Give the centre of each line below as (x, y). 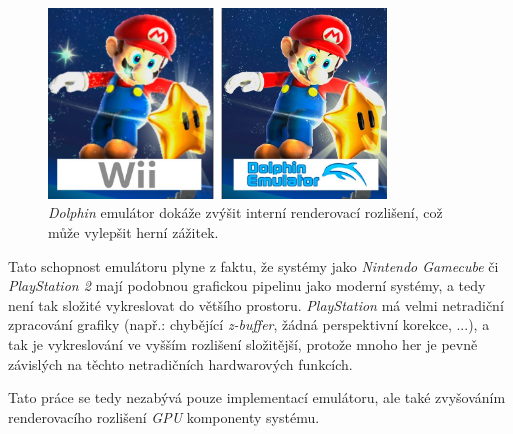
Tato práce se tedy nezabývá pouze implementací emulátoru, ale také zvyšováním (257, 397)
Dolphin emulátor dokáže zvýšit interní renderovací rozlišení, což (245, 212)
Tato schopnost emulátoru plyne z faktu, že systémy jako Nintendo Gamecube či (253, 265)
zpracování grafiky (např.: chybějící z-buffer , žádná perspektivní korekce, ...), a (249, 324)
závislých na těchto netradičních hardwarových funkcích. (180, 363)
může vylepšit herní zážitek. (133, 231)
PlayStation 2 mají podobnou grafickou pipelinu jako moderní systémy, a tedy (247, 285)
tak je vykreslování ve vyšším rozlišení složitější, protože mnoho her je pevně (243, 343)
